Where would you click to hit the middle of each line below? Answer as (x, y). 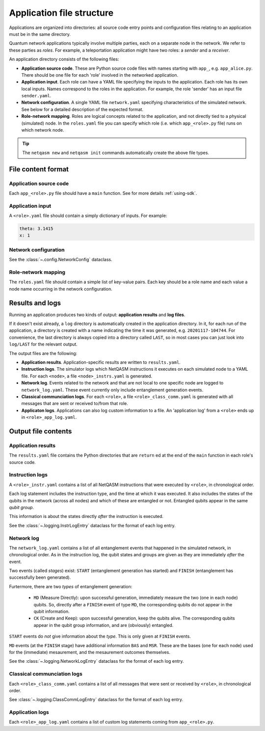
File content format (39, 169)
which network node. (43, 130)
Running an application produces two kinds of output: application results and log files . (97, 315)
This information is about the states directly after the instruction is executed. (86, 516)
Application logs (29, 712)
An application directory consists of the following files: (64, 59)
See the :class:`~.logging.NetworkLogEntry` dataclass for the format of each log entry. (96, 661)
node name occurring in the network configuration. (61, 289)
